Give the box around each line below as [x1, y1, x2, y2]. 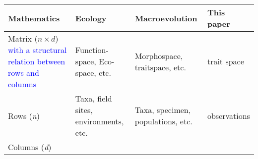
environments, [75, 115, 124, 127]
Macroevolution [134, 12, 197, 24]
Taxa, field [75, 93, 112, 104]
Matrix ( [8, 33, 38, 44]
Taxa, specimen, [134, 104, 191, 115]
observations [207, 109, 250, 121]
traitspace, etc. [134, 61, 186, 73]
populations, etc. [134, 115, 193, 127]
